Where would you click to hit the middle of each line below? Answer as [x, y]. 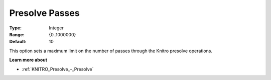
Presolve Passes [44, 13]
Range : [17, 34]
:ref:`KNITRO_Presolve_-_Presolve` [58, 69]
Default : [18, 42]
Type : [16, 28]
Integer [56, 28]
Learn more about [28, 60]
